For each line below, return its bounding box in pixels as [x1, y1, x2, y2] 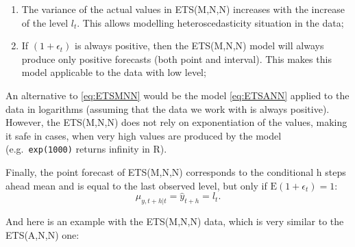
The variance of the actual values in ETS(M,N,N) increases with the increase [21, 2, 345, 16]
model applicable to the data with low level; [21, 65, 206, 79]
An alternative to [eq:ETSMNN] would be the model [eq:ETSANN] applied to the [5, 88, 350, 102]
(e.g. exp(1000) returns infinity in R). [5, 142, 167, 156]
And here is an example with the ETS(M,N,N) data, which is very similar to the [5, 214, 344, 229]
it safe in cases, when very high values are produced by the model [5, 128, 282, 142]
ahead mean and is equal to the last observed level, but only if [5, 178, 267, 192]
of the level [21, 15, 69, 29]
